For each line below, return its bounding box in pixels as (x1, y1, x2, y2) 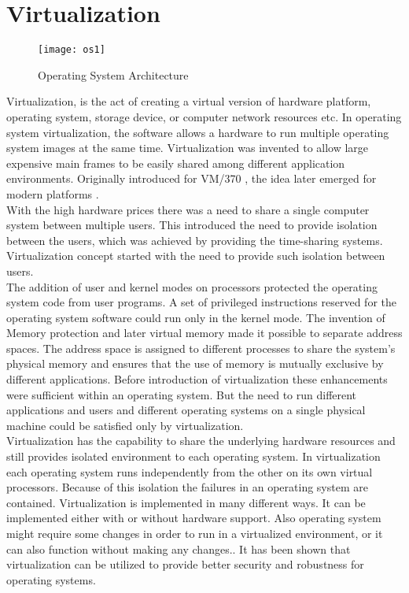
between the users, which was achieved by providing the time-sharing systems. (6, 232, 383, 248)
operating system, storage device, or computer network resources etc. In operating (6, 108, 402, 124)
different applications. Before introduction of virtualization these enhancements (6, 371, 388, 387)
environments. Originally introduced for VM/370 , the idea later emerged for (6, 170, 377, 187)
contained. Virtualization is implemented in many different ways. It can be (6, 494, 366, 510)
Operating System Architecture (38, 66, 189, 83)
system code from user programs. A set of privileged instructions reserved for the (6, 294, 396, 310)
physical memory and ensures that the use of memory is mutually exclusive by (6, 355, 384, 372)
